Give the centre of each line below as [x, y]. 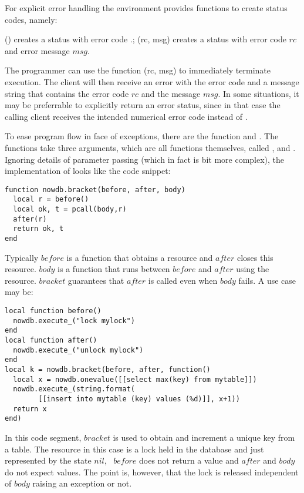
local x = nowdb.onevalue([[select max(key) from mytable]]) [135, 379]
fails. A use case [267, 280]
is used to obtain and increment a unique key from [204, 437]
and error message [37, 50]
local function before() [53, 311]
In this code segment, [43, 437]
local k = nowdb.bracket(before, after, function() [108, 369]
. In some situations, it [259, 93]
